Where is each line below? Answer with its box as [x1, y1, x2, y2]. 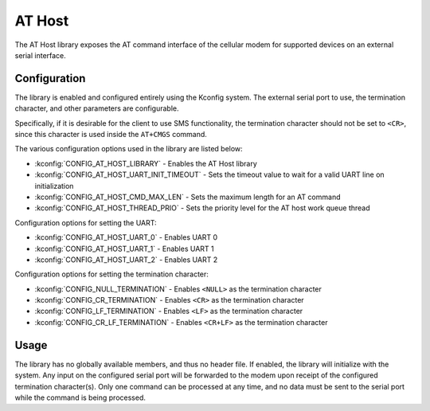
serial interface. [14, 50, 67, 60]
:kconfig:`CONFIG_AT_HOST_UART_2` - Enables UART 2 [34, 255, 218, 264]
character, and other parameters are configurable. [14, 104, 179, 113]
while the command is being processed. [14, 393, 147, 402]
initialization [34, 181, 74, 190]
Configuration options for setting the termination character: [14, 269, 209, 279]
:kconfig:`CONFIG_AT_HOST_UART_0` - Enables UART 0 [34, 233, 218, 242]
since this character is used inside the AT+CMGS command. [14, 130, 207, 139]
